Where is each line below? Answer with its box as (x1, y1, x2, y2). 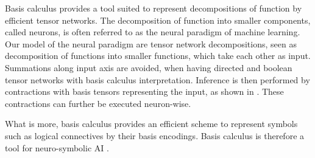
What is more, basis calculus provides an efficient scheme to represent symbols (5, 117, 298, 130)
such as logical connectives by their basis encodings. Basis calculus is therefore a (5, 129, 305, 142)
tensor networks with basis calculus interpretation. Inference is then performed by (5, 73, 310, 86)
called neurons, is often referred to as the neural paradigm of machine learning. (5, 26, 300, 38)
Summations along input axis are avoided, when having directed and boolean (5, 61, 292, 74)
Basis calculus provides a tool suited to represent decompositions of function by (5, 2, 302, 14)
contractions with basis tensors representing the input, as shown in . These (5, 85, 284, 98)
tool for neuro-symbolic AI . (5, 141, 109, 154)
